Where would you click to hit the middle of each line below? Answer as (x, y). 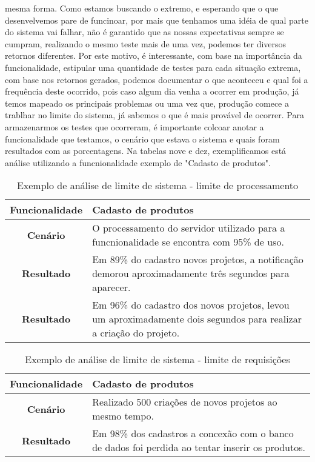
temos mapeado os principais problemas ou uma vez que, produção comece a (147, 103)
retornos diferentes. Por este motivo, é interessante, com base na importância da (154, 55)
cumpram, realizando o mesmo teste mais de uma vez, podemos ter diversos (146, 43)
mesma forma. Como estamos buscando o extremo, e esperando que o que (142, 8)
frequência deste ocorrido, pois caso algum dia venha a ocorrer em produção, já (152, 91)
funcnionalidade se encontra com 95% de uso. (188, 242)
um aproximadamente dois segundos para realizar (197, 319)
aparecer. (111, 287)
